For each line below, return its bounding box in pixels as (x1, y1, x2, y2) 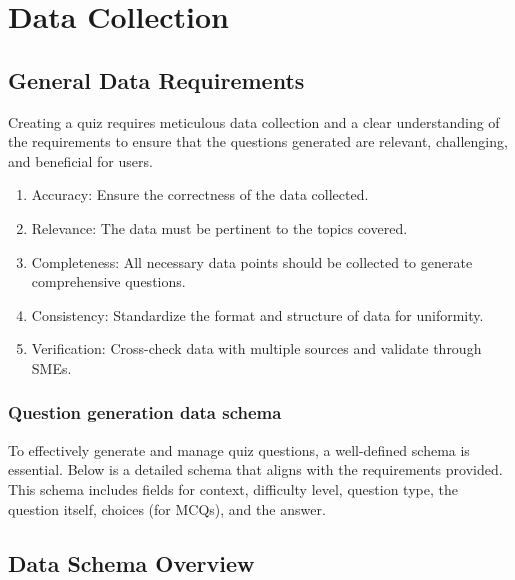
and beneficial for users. (8, 150, 153, 171)
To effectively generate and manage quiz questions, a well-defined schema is (8, 439, 470, 460)
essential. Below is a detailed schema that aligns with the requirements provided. (8, 459, 503, 480)
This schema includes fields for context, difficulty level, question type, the (8, 478, 458, 499)
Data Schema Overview (8, 547, 255, 578)
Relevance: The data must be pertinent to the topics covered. (31, 217, 408, 238)
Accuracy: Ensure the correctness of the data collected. (31, 184, 369, 205)
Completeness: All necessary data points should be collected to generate (31, 251, 473, 272)
